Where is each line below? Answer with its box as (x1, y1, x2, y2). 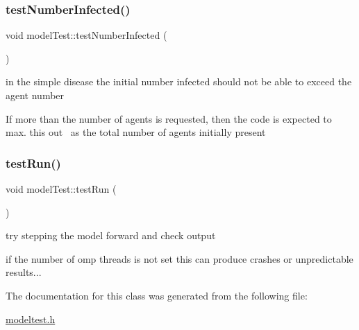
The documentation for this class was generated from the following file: (6, 288, 308, 302)
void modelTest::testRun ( (6, 182, 117, 196)
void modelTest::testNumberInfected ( (6, 28, 167, 42)
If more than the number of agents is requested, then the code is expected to (6, 111, 332, 125)
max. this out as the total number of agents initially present (6, 125, 266, 139)
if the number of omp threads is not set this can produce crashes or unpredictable (6, 251, 353, 266)
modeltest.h (6, 311, 56, 326)
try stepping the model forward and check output (6, 228, 216, 243)
